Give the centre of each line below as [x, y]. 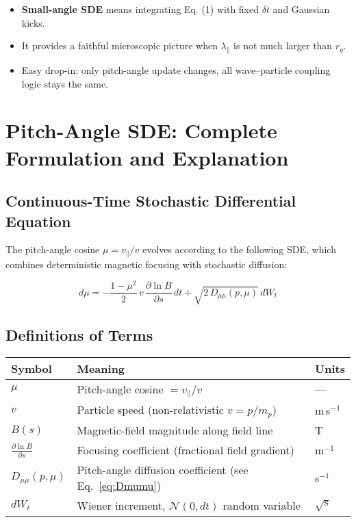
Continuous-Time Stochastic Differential [151, 201]
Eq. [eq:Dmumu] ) [119, 486]
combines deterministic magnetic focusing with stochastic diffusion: [147, 264]
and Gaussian [301, 9]
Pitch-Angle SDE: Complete [141, 130]
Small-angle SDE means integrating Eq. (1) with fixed [140, 9]
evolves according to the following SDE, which [239, 249]
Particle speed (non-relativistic [150, 410]
